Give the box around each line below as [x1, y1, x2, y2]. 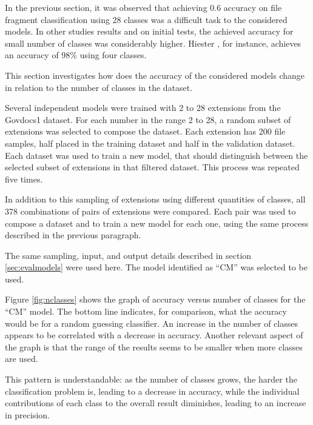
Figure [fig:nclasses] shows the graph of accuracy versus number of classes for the [5, 293, 306, 306]
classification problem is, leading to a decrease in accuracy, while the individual [5, 384, 300, 397]
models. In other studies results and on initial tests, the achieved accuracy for [5, 25, 294, 38]
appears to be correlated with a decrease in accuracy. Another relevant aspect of [5, 329, 303, 341]
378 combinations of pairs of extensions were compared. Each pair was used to [5, 204, 296, 217]
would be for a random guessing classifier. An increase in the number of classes [5, 316, 298, 329]
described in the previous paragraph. [5, 229, 141, 241]
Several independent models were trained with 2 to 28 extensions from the [5, 101, 281, 114]
